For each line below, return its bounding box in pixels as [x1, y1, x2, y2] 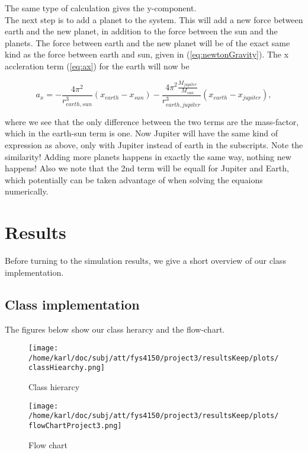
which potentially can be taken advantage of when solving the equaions [5, 173, 263, 186]
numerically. [5, 185, 49, 197]
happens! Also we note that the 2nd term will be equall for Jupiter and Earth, [5, 162, 289, 174]
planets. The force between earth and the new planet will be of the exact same [5, 36, 290, 49]
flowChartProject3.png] [28, 422, 122, 430]
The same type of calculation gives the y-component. [5, 2, 197, 14]
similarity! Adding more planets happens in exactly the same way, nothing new [5, 150, 291, 162]
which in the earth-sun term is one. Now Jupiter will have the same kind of [5, 127, 278, 139]
